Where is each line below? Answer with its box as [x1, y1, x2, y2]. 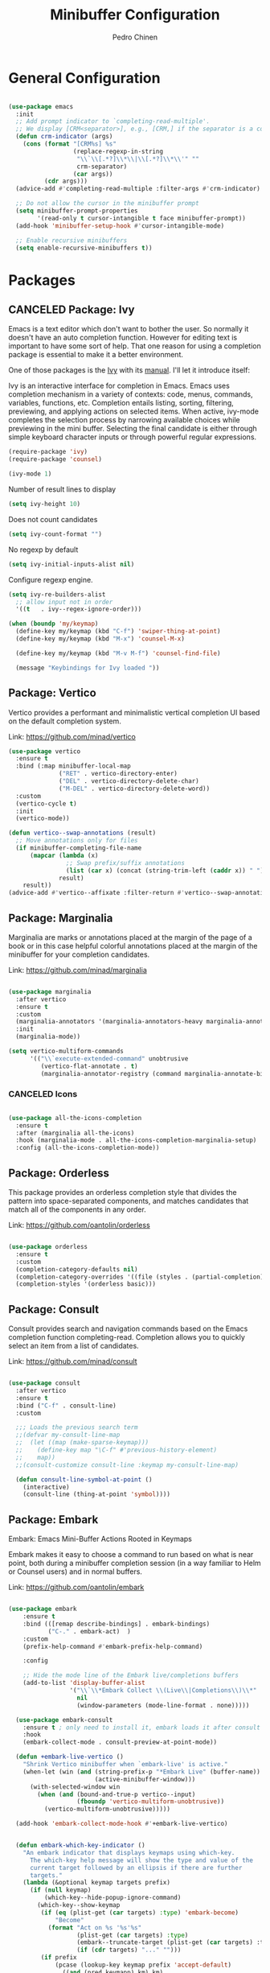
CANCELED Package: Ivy [8, 303, 135, 317]
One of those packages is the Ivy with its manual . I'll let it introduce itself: [8, 365, 251, 375]
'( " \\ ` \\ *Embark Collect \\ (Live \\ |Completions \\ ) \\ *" [69, 1687, 257, 1695]
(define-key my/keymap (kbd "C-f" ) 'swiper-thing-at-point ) [15, 628, 221, 636]
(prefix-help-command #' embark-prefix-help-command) [22, 1642, 203, 1650]
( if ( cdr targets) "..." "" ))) [76, 1946, 182, 1954]
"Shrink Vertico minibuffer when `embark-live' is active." [22, 1761, 228, 1769]
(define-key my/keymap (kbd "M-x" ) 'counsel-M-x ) [15, 635, 185, 643]
